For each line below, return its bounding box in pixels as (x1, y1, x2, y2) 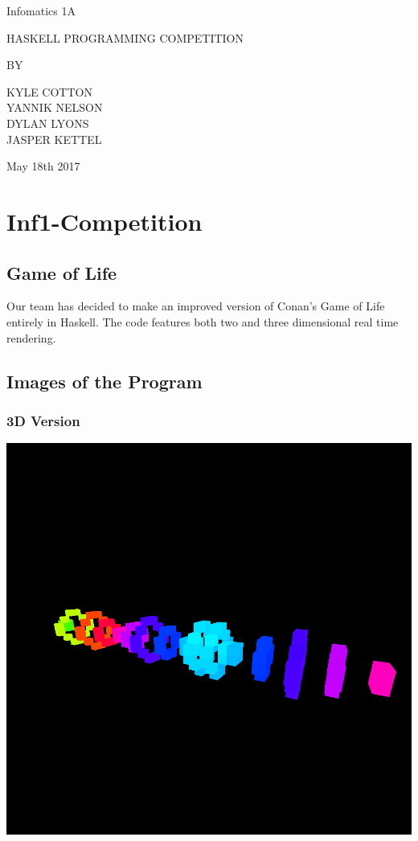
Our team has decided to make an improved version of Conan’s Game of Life (6, 297, 385, 314)
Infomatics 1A (6, 2, 76, 18)
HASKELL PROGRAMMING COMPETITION (6, 29, 244, 46)
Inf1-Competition (6, 204, 203, 237)
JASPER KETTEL (6, 130, 102, 147)
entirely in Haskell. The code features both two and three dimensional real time (6, 313, 399, 330)
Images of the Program (6, 368, 203, 393)
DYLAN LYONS (6, 114, 89, 131)
